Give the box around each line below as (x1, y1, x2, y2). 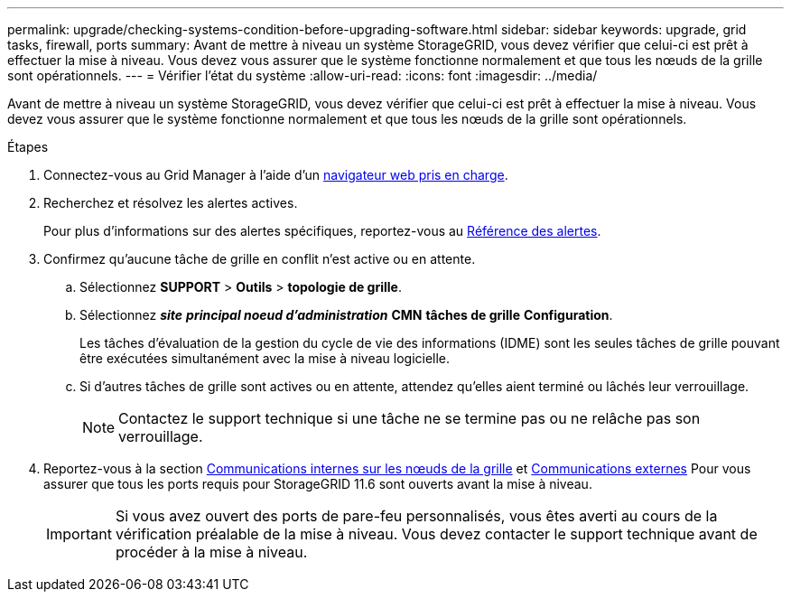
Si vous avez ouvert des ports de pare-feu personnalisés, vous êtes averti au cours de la (115, 507, 718, 525)
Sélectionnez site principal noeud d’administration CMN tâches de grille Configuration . (79, 307, 613, 323)
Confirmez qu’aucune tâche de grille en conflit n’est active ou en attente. (43, 251, 476, 267)
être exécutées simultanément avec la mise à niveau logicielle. (79, 351, 451, 366)
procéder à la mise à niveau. (115, 543, 308, 561)
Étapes (7, 139, 49, 154)
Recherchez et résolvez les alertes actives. (43, 195, 298, 211)
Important (46, 525, 112, 543)
